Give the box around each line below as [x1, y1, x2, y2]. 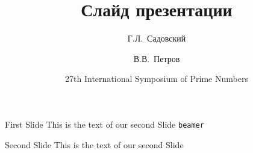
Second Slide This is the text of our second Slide [5, 138, 184, 151]
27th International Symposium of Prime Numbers [65, 72, 248, 85]
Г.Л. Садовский [127, 32, 186, 45]
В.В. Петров [133, 52, 180, 64]
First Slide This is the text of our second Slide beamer [5, 117, 204, 130]
